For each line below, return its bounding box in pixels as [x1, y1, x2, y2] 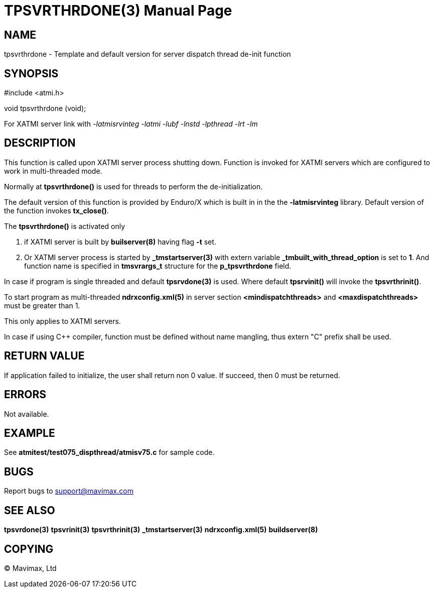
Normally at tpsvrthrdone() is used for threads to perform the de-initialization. [4, 182, 263, 191]
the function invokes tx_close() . [4, 206, 109, 215]
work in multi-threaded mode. [4, 166, 102, 175]
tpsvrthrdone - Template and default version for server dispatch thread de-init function [4, 50, 291, 59]
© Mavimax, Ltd [4, 563, 57, 572]
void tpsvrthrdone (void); [4, 104, 86, 113]
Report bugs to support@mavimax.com [4, 487, 133, 496]
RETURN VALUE [4, 349, 85, 363]
